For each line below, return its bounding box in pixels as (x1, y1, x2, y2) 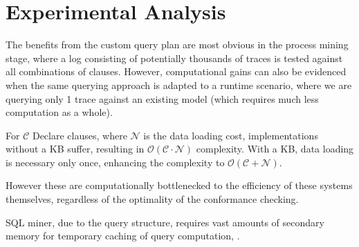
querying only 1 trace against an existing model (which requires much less (6, 91, 319, 106)
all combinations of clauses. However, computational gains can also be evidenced (6, 64, 347, 79)
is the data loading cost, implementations (143, 128, 318, 142)
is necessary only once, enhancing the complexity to (6, 155, 225, 169)
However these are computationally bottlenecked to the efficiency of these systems (6, 178, 353, 192)
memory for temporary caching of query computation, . (6, 228, 240, 243)
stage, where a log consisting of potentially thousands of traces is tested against (6, 50, 343, 65)
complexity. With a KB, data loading (196, 141, 354, 156)
